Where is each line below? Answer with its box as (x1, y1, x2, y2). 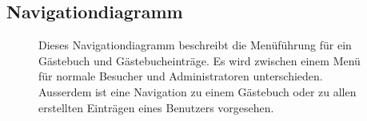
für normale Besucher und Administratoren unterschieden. (38, 68, 323, 84)
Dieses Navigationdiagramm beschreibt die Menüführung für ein (38, 37, 352, 53)
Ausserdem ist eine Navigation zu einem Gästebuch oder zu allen (38, 83, 357, 100)
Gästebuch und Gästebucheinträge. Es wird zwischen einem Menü (38, 52, 361, 68)
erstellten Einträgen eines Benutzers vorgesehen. (38, 99, 274, 115)
